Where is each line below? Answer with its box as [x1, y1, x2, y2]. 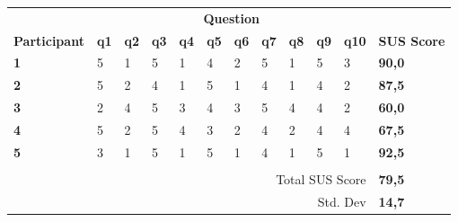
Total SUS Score [276, 169, 366, 188]
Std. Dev [317, 191, 366, 210]
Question [203, 8, 260, 27]
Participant [13, 31, 84, 49]
